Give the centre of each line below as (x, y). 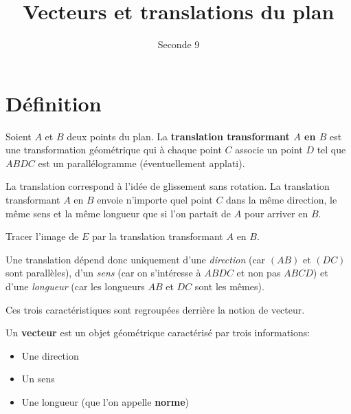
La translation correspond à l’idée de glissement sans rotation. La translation (168, 186)
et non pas (259, 273)
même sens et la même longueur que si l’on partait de (118, 213)
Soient (19, 136)
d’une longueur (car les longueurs (75, 286)
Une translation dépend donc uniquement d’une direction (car (136, 259)
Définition (54, 103)
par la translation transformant (157, 236)
